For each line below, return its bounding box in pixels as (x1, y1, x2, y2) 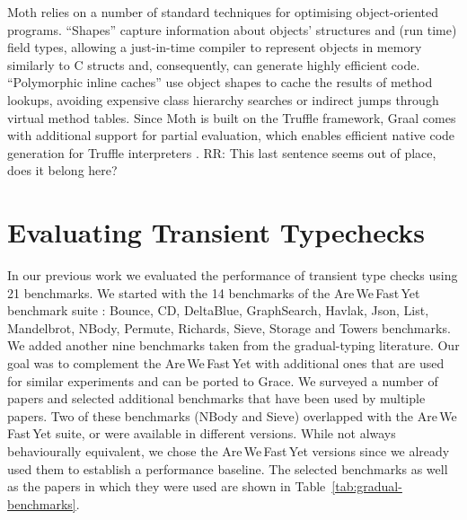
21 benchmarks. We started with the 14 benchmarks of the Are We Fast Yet (7, 283, 420, 302)
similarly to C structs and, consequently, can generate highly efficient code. (7, 55, 420, 74)
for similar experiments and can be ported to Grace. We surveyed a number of (7, 371, 438, 390)
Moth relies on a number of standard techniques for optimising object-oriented (7, 3, 439, 21)
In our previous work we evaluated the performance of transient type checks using (7, 266, 458, 285)
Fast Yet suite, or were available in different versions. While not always (7, 424, 396, 443)
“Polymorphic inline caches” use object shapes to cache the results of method (7, 73, 433, 92)
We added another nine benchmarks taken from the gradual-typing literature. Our (7, 336, 460, 355)
